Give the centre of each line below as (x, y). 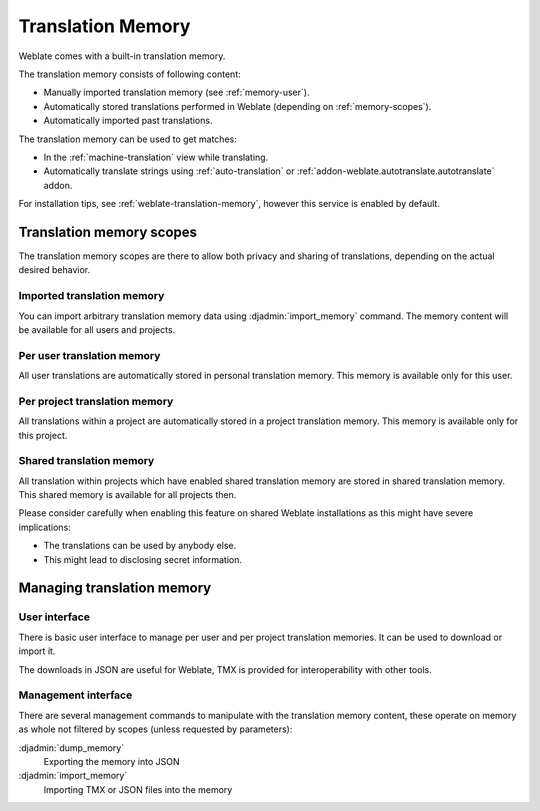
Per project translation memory (96, 401)
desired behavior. (54, 270)
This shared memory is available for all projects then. (127, 495)
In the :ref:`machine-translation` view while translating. (156, 157)
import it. (37, 651)
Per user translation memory (89, 355)
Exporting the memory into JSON (111, 761)
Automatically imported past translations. (128, 121)
